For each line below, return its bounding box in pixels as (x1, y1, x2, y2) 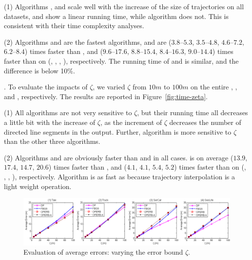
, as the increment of (100, 117, 162, 127)
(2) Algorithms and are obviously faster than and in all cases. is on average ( (4, 152, 233, 162)
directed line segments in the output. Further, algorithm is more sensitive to (4, 126, 232, 137)
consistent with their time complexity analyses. (4, 20, 144, 31)
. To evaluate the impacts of (4, 82, 88, 92)
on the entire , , (191, 82, 237, 92)
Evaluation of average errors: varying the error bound (23, 247, 183, 257)
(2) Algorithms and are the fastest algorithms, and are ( (4, 36, 172, 47)
